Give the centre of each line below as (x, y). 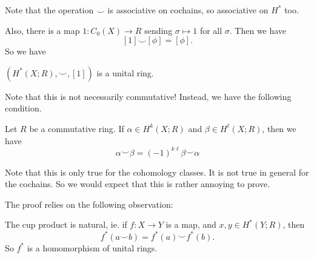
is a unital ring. (125, 72)
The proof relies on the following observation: (89, 204)
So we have (25, 51)
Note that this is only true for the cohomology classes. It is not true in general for (157, 172)
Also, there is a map (42, 30)
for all (211, 30)
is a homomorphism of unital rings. (92, 247)
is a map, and (191, 224)
